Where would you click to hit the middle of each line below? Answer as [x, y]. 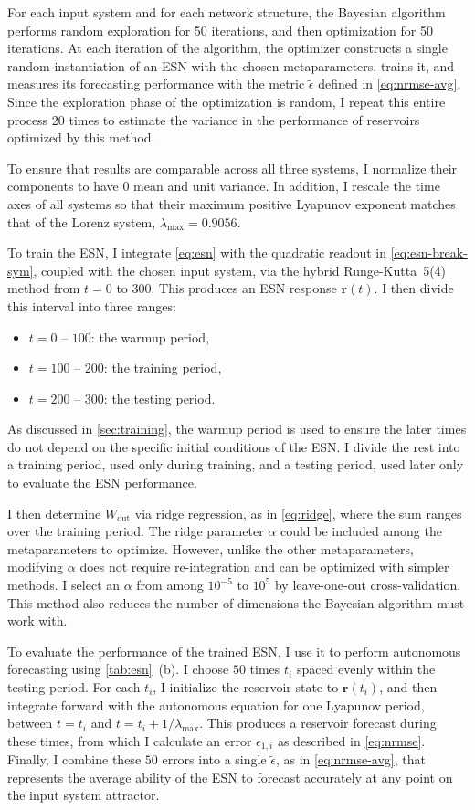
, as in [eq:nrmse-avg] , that [351, 759]
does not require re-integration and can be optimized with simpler [264, 567]
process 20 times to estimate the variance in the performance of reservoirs [214, 119]
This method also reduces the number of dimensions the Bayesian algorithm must [236, 602]
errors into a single [214, 759]
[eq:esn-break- [429, 252]
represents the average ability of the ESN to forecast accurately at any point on [230, 777]
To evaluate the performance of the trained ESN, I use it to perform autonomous [234, 651]
